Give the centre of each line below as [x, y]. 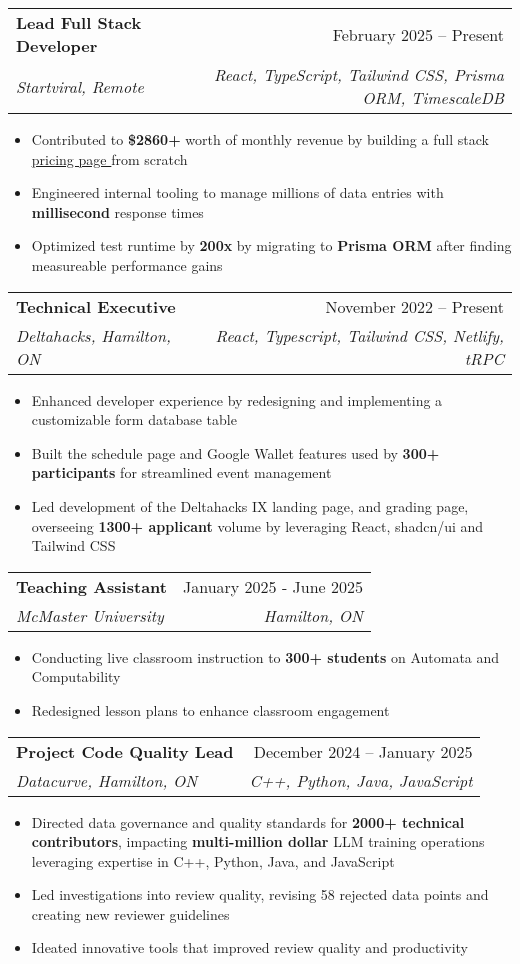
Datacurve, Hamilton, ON [107, 780]
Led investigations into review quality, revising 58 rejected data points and [260, 894]
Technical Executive [96, 306]
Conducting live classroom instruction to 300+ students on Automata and [265, 656]
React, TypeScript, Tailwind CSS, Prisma [359, 74]
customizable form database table [134, 419]
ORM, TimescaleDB [433, 97]
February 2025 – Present [418, 34]
